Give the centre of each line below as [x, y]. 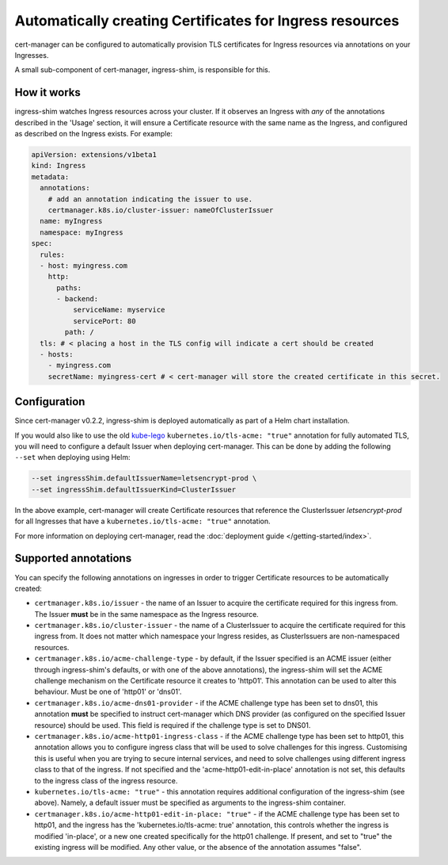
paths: [69, 288]
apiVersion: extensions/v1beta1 [94, 155]
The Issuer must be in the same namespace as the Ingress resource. [146, 614]
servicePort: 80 [104, 321]
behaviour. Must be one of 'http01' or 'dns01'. [108, 692]
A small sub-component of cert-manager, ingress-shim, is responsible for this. [142, 70]
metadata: [50, 177]
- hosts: [57, 354]
